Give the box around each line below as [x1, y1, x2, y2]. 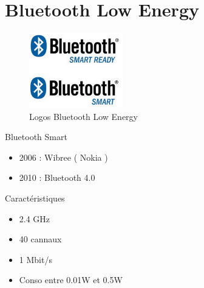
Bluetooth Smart [5, 130, 67, 143]
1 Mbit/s [19, 253, 52, 265]
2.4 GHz [19, 212, 50, 225]
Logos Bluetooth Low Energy [29, 110, 138, 122]
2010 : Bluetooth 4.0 [19, 171, 95, 184]
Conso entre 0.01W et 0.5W [19, 273, 123, 286]
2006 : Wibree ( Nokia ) [19, 150, 108, 163]
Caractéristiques [5, 191, 65, 204]
